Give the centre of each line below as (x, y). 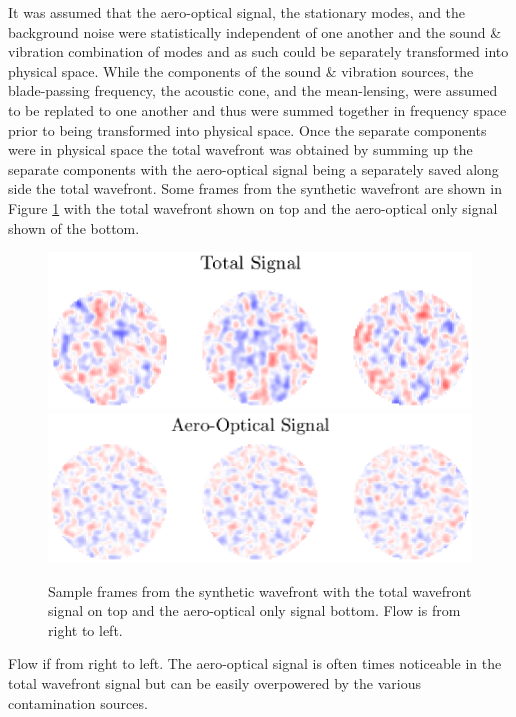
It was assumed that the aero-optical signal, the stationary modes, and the (237, 12)
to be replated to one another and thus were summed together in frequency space (257, 109)
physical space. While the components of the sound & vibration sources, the (241, 70)
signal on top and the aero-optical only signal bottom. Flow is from (254, 610)
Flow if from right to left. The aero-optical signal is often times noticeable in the (255, 663)
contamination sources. (78, 702)
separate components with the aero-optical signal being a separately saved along (253, 168)
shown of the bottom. (74, 227)
